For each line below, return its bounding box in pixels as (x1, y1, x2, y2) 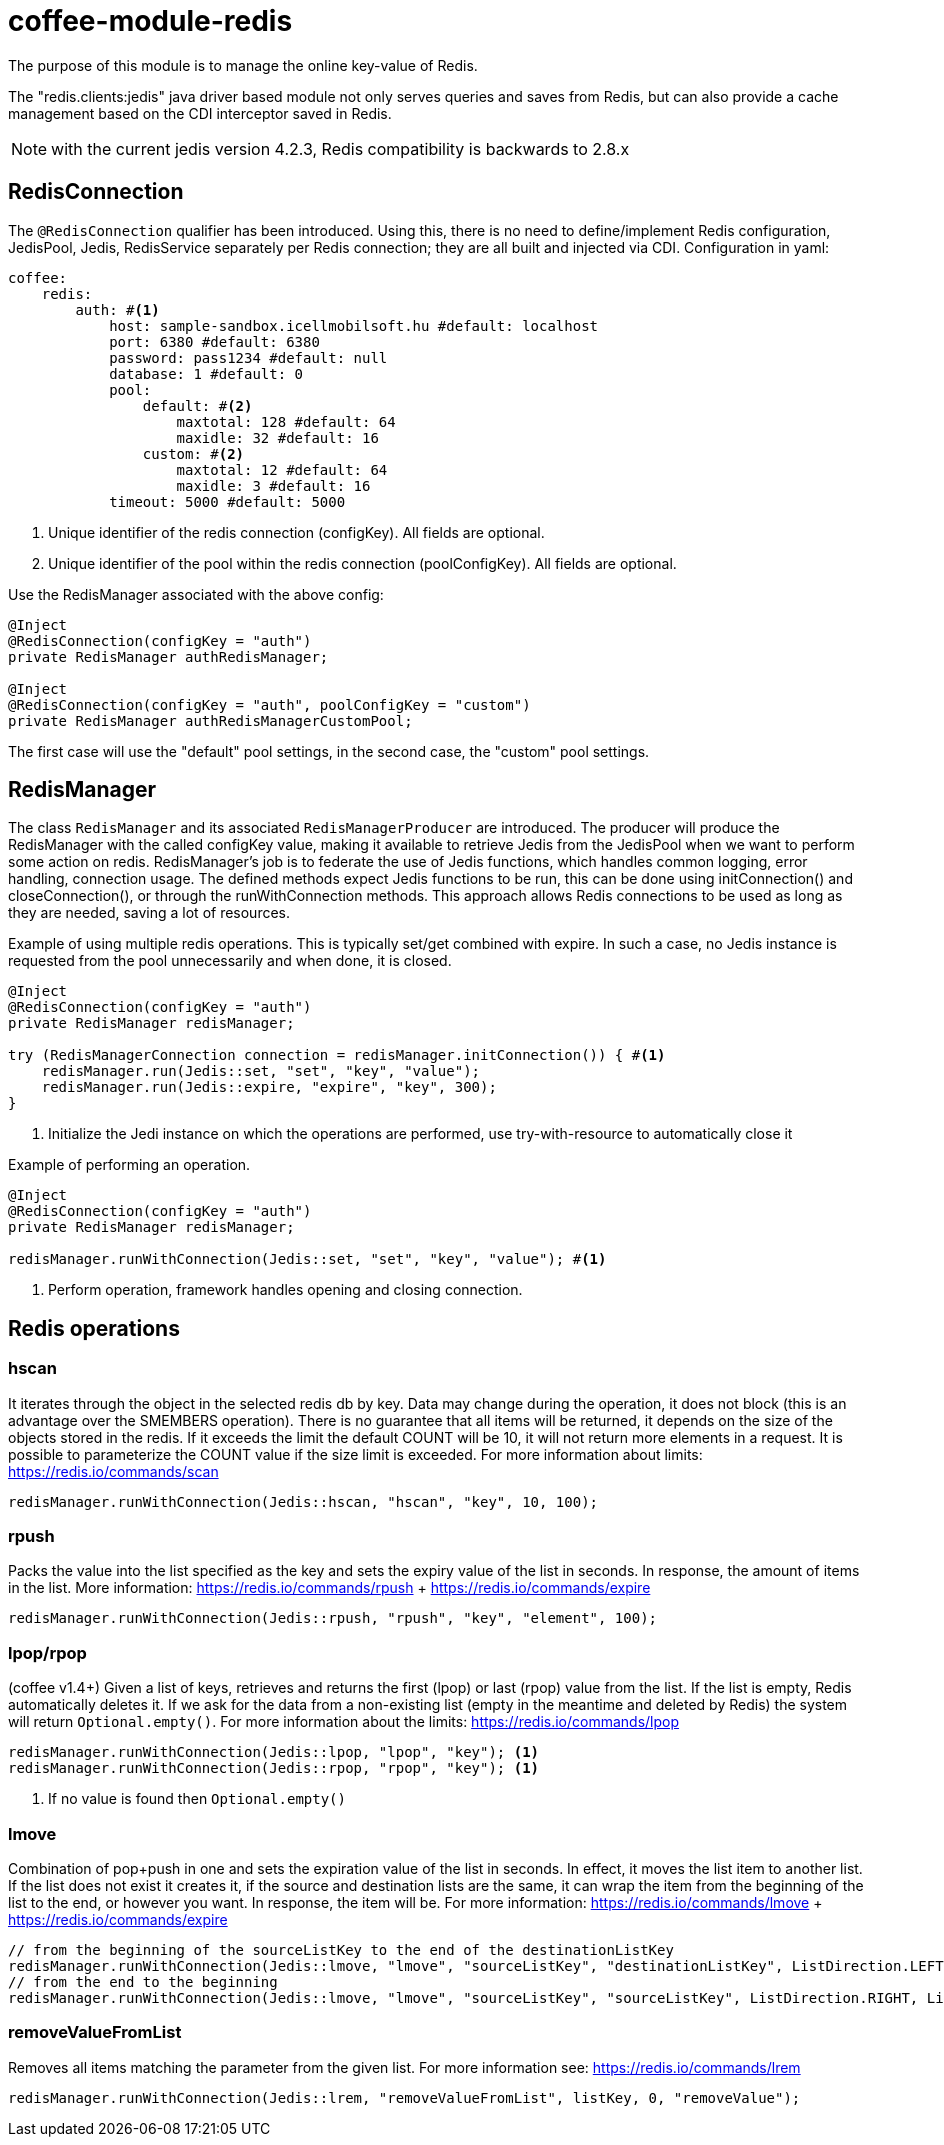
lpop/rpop (8, 1642, 87, 1663)
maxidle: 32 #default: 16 (176, 429, 379, 446)
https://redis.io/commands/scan (8, 1462, 219, 1480)
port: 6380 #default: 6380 (109, 333, 320, 350)
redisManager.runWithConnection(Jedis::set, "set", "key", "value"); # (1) (8, 1251, 607, 1268)
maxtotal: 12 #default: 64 (176, 461, 388, 478)
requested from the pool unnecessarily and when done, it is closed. (8, 952, 452, 970)
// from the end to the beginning (8, 1973, 278, 1990)
